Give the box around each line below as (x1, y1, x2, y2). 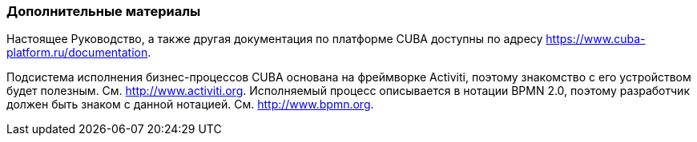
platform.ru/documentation (6, 45, 148, 60)
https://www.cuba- (546, 32, 646, 46)
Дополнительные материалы (6, 3, 201, 19)
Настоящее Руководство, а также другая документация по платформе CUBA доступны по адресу (6, 32, 543, 46)
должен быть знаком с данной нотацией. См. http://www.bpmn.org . (6, 97, 374, 112)
